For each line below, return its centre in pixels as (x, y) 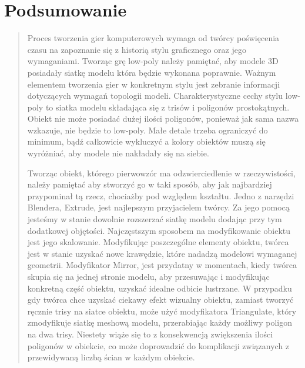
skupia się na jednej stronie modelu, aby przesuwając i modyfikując (148, 276)
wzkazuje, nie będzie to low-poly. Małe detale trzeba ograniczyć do (148, 130)
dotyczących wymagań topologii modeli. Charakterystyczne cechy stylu (155, 96)
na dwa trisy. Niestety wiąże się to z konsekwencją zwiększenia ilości (150, 334)
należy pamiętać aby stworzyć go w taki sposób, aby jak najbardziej (150, 184)
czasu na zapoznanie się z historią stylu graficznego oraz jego (137, 49)
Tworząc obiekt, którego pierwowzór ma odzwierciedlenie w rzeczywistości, (161, 173)
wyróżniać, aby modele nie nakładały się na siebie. (118, 153)
